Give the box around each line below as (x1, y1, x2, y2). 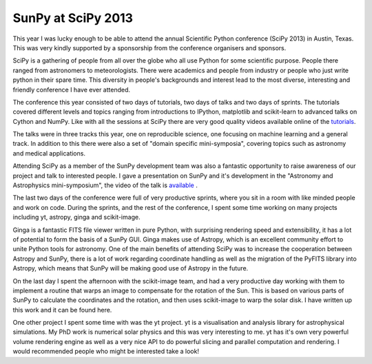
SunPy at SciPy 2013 (12, 10, 134, 25)
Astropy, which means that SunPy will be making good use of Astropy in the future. (12, 264, 249, 272)
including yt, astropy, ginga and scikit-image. (12, 213, 141, 222)
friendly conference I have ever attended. (12, 85, 131, 94)
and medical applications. (12, 149, 86, 158)
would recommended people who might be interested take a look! (12, 347, 200, 356)
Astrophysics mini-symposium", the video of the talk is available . (12, 181, 198, 189)
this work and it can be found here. (12, 306, 112, 314)
